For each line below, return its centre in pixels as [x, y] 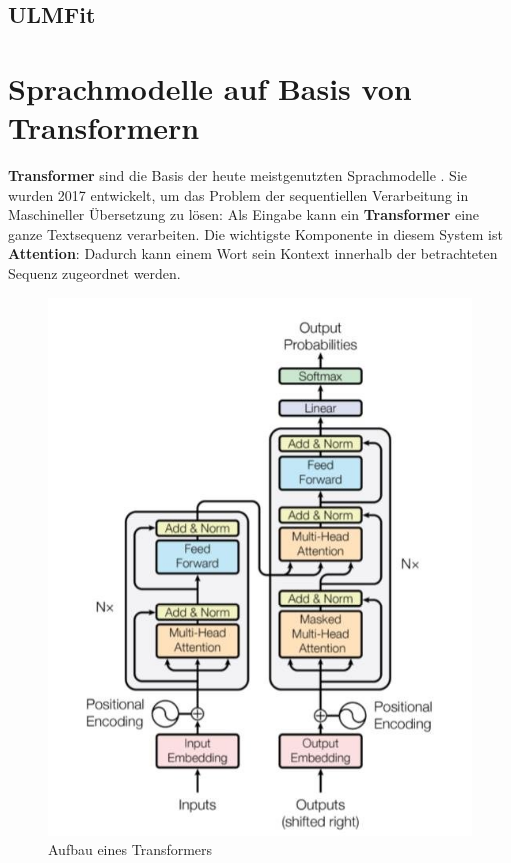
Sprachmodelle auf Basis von [210, 87]
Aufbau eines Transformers [130, 849]
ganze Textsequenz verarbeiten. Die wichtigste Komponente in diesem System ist [255, 233]
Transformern [104, 127]
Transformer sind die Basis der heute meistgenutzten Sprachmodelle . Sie [237, 175]
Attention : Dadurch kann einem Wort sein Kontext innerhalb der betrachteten [253, 253]
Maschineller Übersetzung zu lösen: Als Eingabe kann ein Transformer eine [244, 214]
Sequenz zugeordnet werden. [94, 273]
